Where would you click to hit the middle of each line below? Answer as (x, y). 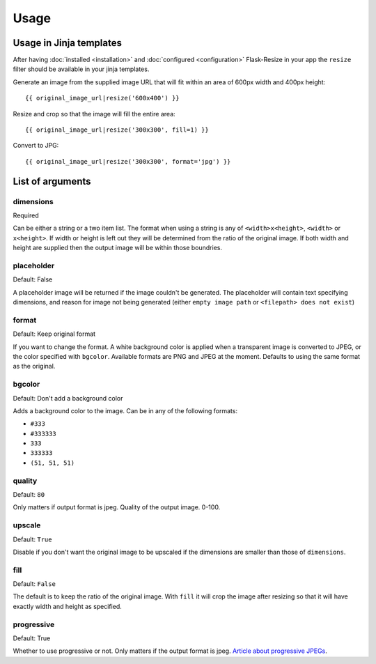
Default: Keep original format (54, 334)
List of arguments (52, 181)
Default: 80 (29, 494)
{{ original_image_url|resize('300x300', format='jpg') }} (128, 161)
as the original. (34, 366)
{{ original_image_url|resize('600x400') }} (103, 98)
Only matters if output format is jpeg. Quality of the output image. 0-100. (117, 507)
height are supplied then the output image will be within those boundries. (118, 248)
